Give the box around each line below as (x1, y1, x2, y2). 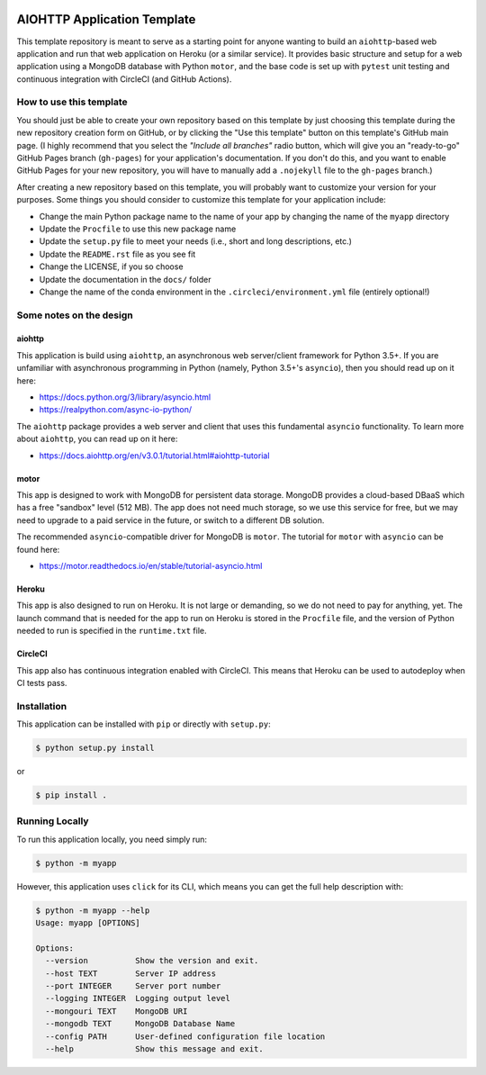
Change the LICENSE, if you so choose (39, 261, 184, 272)
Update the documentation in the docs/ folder (39, 274, 211, 285)
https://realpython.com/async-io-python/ (39, 404, 193, 415)
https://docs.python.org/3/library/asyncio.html (39, 392, 211, 402)
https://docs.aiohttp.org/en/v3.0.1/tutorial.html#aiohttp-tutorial (39, 450, 270, 461)
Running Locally (16, 815, 89, 827)
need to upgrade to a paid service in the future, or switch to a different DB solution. (16, 514, 325, 526)
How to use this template (16, 95, 128, 108)
